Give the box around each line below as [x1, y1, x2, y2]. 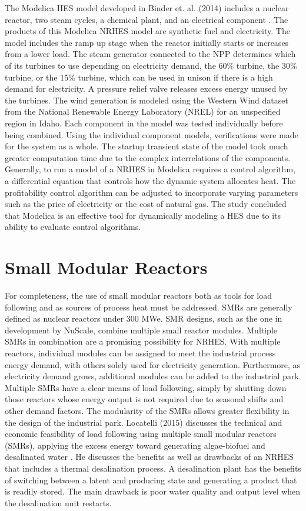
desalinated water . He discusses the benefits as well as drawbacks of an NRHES [5, 450, 294, 463]
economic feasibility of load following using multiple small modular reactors [5, 427, 277, 440]
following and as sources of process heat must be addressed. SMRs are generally [5, 300, 292, 313]
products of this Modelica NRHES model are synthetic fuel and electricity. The [5, 25, 290, 37]
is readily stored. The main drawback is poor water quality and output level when [5, 485, 301, 497]
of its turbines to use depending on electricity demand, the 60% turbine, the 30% [5, 59, 297, 71]
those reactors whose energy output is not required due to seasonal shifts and [5, 393, 284, 405]
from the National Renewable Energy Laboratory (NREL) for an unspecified [5, 105, 281, 118]
